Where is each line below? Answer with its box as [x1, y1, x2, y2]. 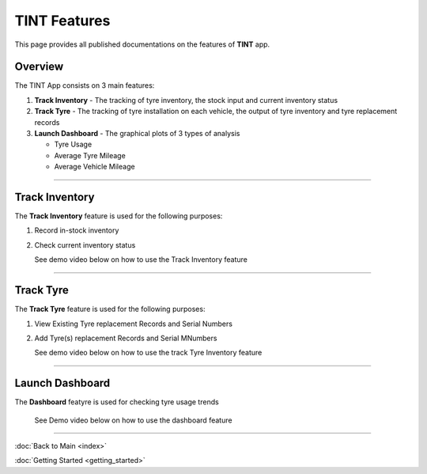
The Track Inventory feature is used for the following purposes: [14, 211, 223, 221]
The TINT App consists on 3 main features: [14, 81, 155, 90]
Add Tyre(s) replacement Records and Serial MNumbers [34, 333, 217, 343]
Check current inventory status [34, 240, 136, 249]
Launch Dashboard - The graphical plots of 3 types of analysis [34, 129, 240, 138]
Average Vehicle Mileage [54, 162, 135, 172]
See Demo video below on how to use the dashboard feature [34, 415, 232, 425]
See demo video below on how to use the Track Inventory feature [34, 255, 248, 264]
